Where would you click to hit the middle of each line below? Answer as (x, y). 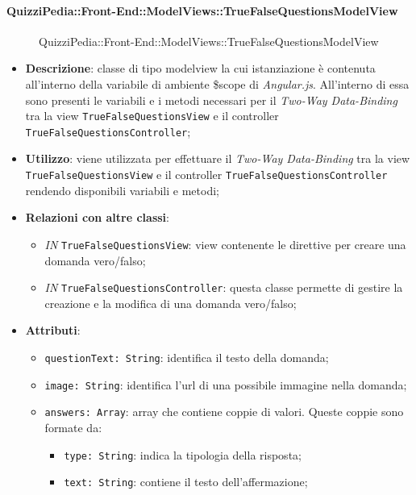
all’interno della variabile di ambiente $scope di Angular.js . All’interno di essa (217, 83)
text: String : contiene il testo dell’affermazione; (186, 482)
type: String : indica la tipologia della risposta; (183, 454)
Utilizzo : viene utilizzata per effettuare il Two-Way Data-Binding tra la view (218, 158)
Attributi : (53, 330)
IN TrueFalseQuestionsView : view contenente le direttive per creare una (225, 244)
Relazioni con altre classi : (97, 217)
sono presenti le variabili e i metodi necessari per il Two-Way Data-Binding (211, 100)
